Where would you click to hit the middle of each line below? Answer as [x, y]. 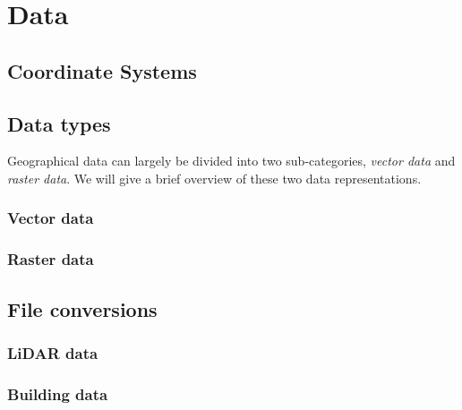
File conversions [82, 308]
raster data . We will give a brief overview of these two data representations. [214, 178]
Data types [59, 123]
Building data [58, 393]
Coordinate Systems [102, 70]
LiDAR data [53, 352]
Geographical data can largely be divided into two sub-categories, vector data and [231, 161]
